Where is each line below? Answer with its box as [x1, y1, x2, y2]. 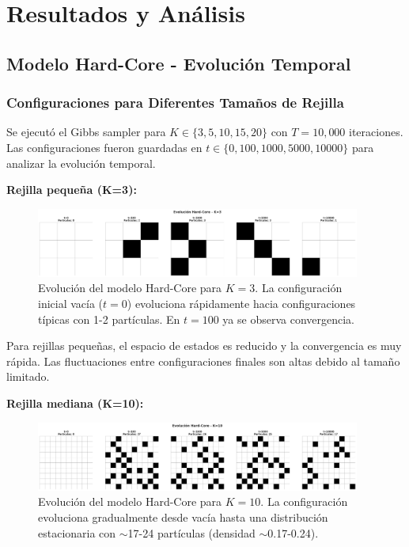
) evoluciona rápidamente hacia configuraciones [127, 295, 356, 312]
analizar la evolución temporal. [6, 154, 156, 171]
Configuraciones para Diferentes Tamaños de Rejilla [6, 93, 344, 112]
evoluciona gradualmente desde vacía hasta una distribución [38, 508, 328, 525]
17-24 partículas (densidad [127, 524, 256, 541]
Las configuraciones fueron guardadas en [6, 139, 203, 155]
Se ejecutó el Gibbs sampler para [6, 123, 166, 140]
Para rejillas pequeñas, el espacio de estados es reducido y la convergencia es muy [6, 337, 402, 354]
